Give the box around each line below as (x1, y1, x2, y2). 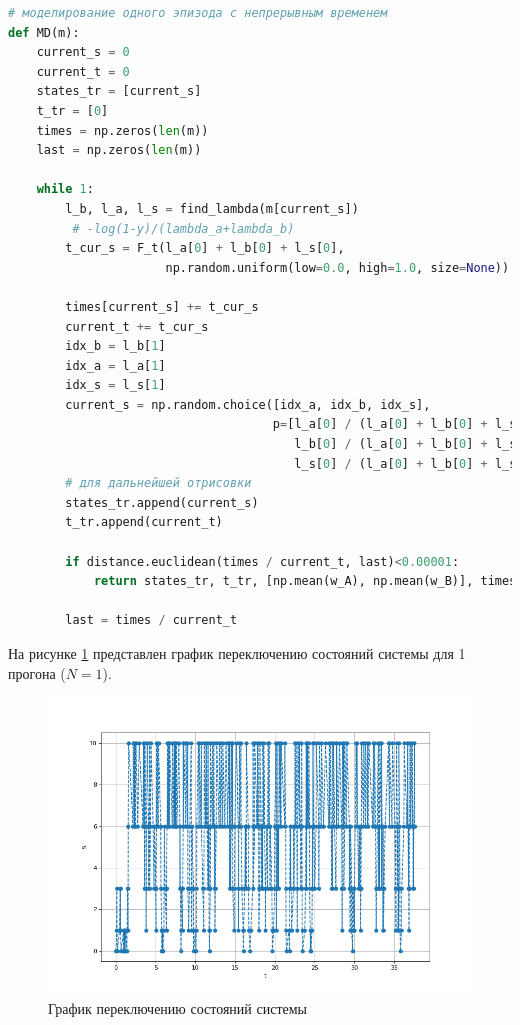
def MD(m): (8, 25, 80, 40)
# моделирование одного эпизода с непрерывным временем (8, 6, 388, 20)
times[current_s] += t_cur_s (65, 299, 259, 314)
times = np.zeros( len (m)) (36, 123, 209, 138)
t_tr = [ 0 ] (36, 103, 109, 118)
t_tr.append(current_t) (65, 515, 223, 530)
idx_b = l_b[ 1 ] (65, 339, 166, 354)
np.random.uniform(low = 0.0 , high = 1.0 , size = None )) (165, 260, 510, 275)
